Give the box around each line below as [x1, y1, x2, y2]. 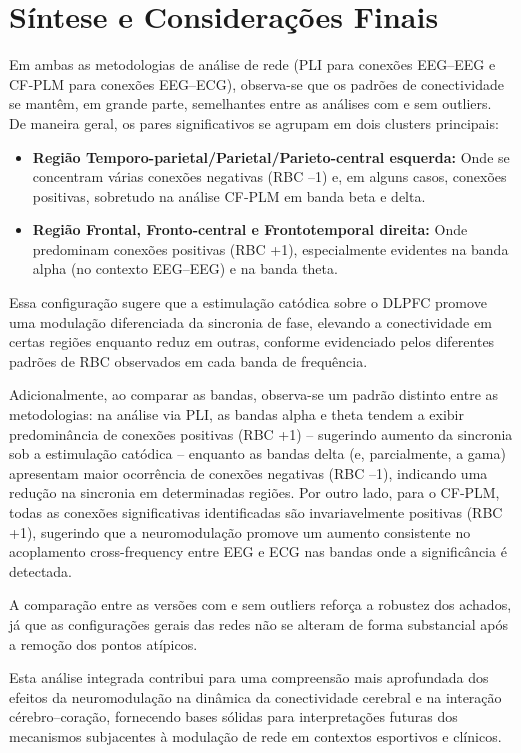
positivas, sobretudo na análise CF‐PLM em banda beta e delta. [32, 185, 426, 206]
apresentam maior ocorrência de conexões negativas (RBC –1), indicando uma [9, 462, 488, 483]
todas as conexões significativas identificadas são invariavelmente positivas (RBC [9, 502, 503, 522]
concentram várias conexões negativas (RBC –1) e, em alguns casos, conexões [32, 166, 507, 187]
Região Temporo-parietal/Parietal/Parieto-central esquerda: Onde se [32, 146, 510, 167]
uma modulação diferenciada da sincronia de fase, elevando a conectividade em [9, 311, 492, 332]
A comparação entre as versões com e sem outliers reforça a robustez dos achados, [9, 594, 512, 615]
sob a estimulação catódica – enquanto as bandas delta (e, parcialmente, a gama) [9, 443, 506, 464]
